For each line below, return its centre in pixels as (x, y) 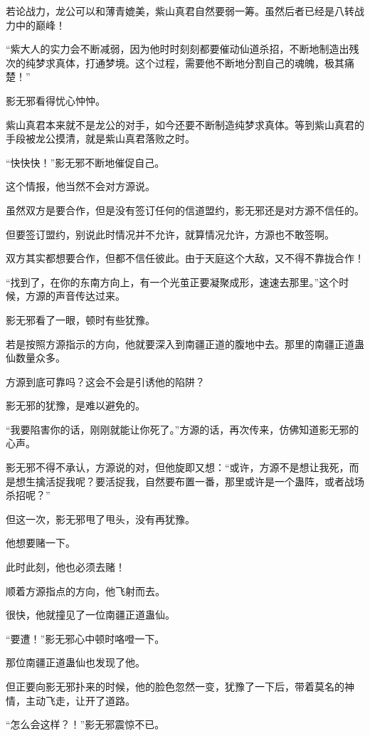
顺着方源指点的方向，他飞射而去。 (85, 590)
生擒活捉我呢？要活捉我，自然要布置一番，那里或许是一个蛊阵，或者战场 (195, 481)
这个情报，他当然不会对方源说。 (80, 186)
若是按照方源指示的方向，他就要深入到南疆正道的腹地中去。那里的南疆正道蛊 (185, 343)
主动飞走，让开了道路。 (80, 700)
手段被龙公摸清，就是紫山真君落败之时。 (100, 138)
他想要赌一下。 (41, 543)
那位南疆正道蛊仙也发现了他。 (75, 662)
